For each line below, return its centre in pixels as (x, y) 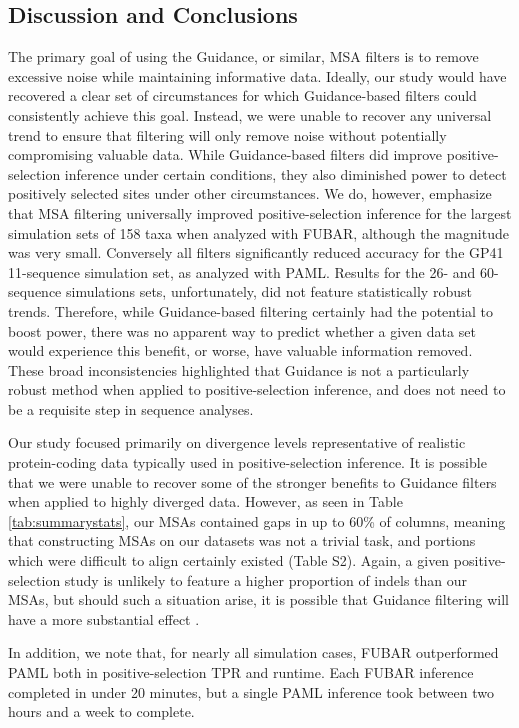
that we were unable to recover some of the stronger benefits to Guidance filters (252, 481)
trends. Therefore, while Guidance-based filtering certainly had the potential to (251, 310)
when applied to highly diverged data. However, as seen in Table (205, 501)
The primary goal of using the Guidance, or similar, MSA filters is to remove (243, 56)
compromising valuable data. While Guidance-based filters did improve (225, 154)
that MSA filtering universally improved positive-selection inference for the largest (260, 212)
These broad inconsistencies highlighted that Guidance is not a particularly (239, 369)
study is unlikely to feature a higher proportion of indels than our (266, 579)
